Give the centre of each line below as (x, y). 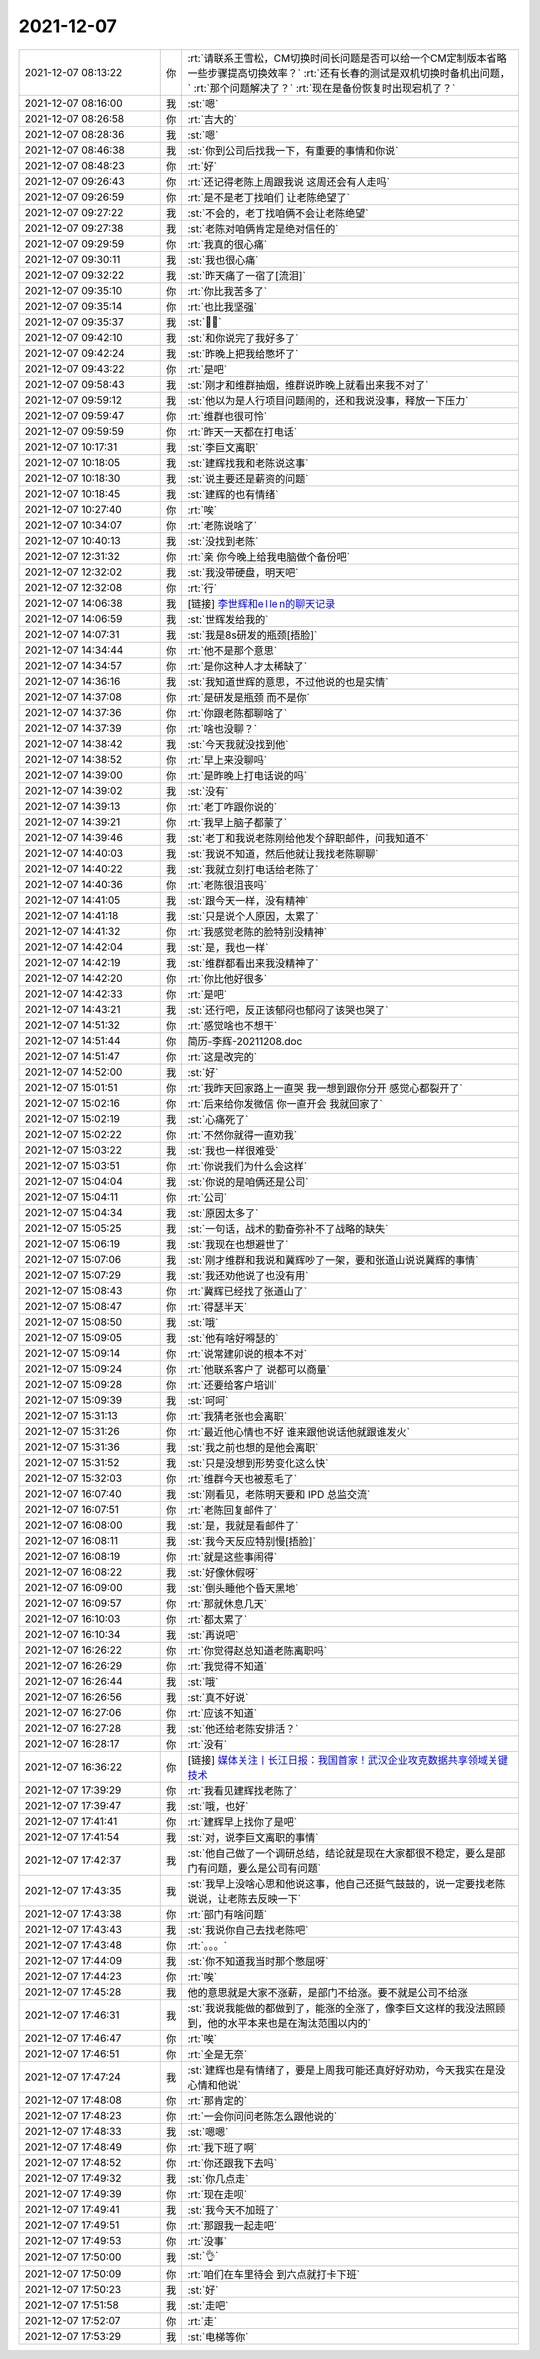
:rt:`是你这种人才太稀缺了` (247, 666)
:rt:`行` (202, 588)
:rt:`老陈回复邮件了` (232, 1510)
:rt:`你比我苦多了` (227, 291)
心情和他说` (214, 2085)
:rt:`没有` (207, 1744)
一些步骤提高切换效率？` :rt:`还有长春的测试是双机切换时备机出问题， (348, 73)
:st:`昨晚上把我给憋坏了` (243, 353)
